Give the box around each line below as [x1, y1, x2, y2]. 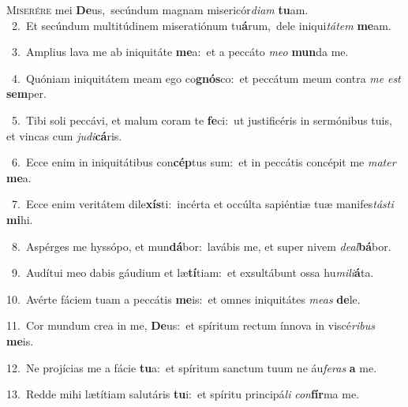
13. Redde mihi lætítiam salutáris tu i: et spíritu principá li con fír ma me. [6, 386, 360, 402]
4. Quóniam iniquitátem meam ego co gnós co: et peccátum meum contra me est [11, 69, 401, 86]
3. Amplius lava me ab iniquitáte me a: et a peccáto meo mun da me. [11, 43, 349, 60]
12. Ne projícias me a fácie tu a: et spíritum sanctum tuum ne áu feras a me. [6, 359, 377, 375]
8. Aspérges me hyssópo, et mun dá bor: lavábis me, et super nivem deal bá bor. [11, 237, 391, 254]
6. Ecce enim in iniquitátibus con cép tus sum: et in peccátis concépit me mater [11, 154, 396, 170]
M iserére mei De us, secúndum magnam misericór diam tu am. [6, 2, 309, 17]
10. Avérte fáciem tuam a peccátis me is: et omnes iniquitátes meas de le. [6, 290, 361, 307]
